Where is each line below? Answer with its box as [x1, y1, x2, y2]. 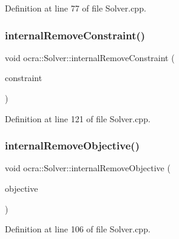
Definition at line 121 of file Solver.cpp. [5, 112, 150, 125]
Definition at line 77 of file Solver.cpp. [5, 2, 146, 14]
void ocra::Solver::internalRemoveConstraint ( [5, 51, 175, 64]
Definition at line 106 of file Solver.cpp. [5, 223, 150, 235]
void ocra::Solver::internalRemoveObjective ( [5, 162, 171, 174]
